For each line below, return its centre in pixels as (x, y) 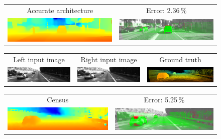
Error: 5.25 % (164, 100)
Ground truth (180, 59)
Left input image (39, 59)
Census (58, 100)
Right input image (109, 59)
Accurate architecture (60, 10)
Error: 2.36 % (166, 10)
